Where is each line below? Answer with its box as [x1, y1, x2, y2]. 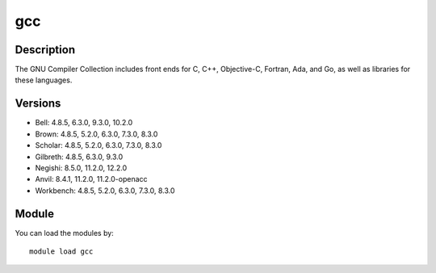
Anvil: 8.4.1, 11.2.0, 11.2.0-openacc [35, 174, 149, 184]
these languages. [15, 75, 73, 85]
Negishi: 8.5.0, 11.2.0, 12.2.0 [35, 162, 128, 173]
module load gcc [29, 247, 94, 256]
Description [15, 43, 76, 57]
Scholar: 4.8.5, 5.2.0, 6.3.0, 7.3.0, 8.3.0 [35, 141, 162, 150]
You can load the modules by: [15, 228, 115, 237]
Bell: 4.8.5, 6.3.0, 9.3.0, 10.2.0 [35, 118, 133, 128]
